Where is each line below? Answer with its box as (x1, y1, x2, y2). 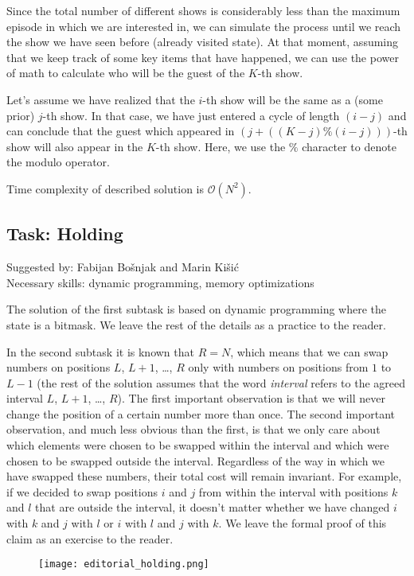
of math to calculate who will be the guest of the (6, 64, 245, 81)
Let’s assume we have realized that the (6, 91, 195, 107)
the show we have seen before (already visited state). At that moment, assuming (6, 33, 399, 50)
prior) (6, 107, 35, 123)
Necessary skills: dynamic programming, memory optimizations (6, 274, 314, 290)
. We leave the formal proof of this (218, 515, 387, 531)
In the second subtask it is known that (6, 343, 194, 360)
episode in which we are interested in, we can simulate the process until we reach (6, 18, 401, 34)
